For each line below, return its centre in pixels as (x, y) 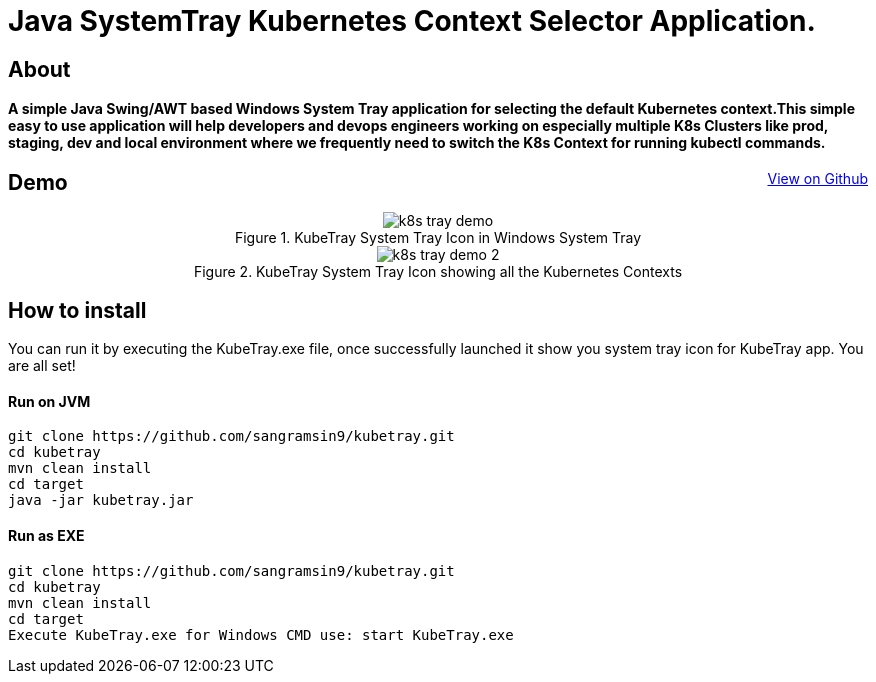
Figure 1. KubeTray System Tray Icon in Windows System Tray (438, 238)
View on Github (817, 178)
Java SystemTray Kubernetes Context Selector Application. (412, 21)
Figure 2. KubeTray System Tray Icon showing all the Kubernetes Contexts (438, 272)
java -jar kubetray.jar (101, 500)
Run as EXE (46, 536)
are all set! (42, 366)
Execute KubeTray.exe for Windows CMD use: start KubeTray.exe (261, 634)
